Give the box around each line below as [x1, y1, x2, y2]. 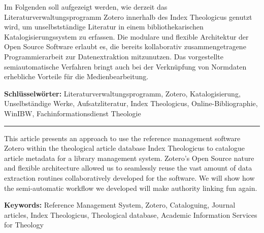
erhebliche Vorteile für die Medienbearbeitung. [4, 71, 149, 82]
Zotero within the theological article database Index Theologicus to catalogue [4, 143, 245, 153]
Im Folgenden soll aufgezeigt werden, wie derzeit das [4, 2, 168, 12]
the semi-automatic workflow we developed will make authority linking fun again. [4, 182, 257, 193]
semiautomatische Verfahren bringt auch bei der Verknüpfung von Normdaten [4, 61, 247, 72]
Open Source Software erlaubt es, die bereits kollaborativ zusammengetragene [4, 41, 246, 52]
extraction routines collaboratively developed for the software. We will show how [4, 172, 255, 183]
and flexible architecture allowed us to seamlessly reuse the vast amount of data [4, 162, 252, 173]
